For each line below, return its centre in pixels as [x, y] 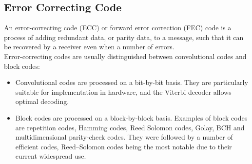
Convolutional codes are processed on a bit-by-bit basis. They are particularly [132, 82]
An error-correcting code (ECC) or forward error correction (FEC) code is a [118, 28]
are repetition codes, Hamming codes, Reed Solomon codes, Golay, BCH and [130, 127]
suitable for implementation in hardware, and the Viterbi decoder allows [123, 92]
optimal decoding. [42, 101]
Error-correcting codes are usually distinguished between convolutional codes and [125, 56]
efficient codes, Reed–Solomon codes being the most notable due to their [124, 146]
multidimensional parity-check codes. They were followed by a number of [124, 137]
